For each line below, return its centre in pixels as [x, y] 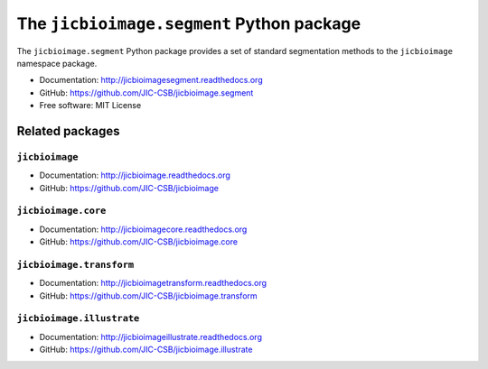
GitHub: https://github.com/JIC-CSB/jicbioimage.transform [148, 295]
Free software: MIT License [90, 106]
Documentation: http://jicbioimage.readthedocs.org [135, 175]
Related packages [69, 131]
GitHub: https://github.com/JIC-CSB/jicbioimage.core [139, 242]
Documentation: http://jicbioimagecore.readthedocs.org [143, 229]
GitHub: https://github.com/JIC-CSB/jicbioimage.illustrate [146, 350]
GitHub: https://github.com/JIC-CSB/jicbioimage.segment [146, 92]
